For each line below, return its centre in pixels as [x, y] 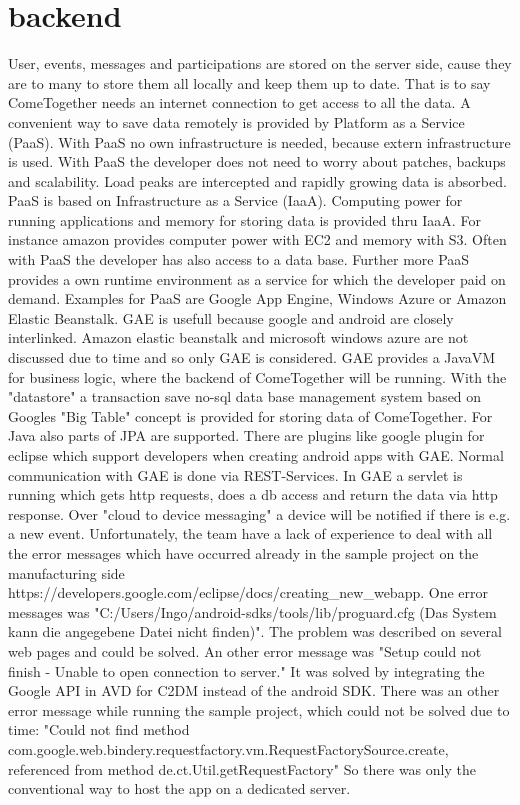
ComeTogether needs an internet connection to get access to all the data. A [239, 102]
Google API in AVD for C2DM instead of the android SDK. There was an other [254, 690]
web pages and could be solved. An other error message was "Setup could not [245, 650]
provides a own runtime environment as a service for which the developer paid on [257, 278]
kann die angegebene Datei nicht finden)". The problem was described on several [255, 631]
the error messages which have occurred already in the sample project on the [243, 552]
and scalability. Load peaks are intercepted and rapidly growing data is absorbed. [257, 180]
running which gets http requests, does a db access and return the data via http [253, 494]
